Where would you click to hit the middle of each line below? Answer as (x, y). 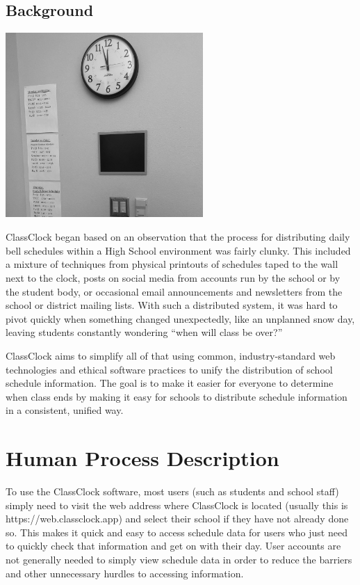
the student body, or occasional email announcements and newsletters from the (174, 291)
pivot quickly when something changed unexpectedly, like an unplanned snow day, (180, 318)
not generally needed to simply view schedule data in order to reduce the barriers (179, 559)
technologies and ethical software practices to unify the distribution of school (169, 369)
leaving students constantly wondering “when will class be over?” (144, 332)
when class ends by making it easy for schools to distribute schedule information (177, 396)
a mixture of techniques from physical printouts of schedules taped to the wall (172, 264)
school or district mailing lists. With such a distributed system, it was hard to (172, 305)
